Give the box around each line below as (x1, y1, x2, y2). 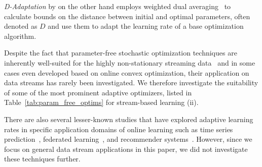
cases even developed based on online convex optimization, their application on (4, 67, 249, 78)
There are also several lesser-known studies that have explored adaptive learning (4, 114, 253, 124)
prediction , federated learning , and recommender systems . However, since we (4, 134, 252, 144)
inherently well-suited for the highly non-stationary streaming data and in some (4, 57, 255, 68)
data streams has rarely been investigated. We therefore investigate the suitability (4, 77, 258, 88)
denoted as (4, 21, 38, 31)
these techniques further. (4, 153, 81, 164)
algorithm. (4, 30, 36, 41)
